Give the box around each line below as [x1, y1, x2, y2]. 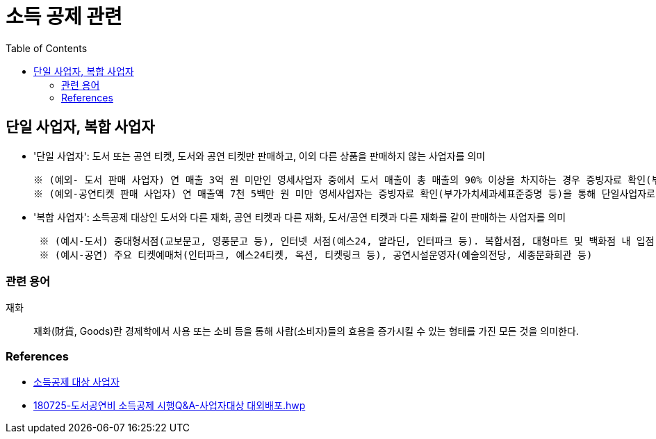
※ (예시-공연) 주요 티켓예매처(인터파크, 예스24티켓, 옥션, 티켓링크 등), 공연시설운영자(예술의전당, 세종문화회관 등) [39, 249, 593, 260]
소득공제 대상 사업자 [33, 376, 120, 388]
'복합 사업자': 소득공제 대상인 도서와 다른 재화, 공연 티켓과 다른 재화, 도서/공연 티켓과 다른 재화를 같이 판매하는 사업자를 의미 [33, 210, 566, 223]
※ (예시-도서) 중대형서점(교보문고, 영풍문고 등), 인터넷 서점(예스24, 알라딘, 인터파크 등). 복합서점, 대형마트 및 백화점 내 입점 [39, 235, 655, 247]
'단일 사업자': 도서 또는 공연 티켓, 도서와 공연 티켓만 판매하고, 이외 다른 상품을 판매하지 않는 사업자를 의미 [33, 149, 486, 162]
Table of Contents [6, 42, 88, 54]
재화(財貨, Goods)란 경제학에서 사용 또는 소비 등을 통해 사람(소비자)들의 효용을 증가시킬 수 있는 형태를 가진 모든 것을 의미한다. [33, 325, 579, 338]
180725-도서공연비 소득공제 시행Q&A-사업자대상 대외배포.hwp [33, 399, 306, 412]
